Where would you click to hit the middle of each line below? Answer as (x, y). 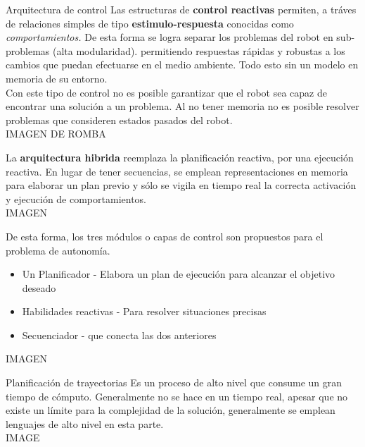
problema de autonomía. (58, 250)
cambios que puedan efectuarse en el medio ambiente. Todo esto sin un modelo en (182, 65)
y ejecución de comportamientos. (76, 198)
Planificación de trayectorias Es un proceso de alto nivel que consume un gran (174, 382)
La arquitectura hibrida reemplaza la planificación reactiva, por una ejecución (180, 157)
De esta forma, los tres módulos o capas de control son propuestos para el (165, 236)
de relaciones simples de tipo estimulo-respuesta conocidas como (150, 23)
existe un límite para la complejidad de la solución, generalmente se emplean (171, 410)
